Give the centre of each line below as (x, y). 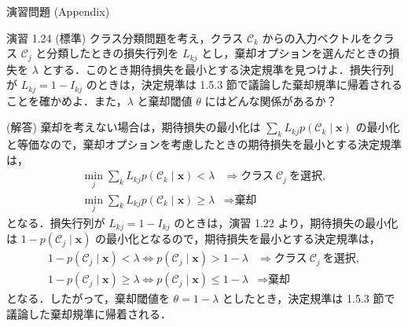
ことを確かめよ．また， (67, 100)
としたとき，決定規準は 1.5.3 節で (309, 298)
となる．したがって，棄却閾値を (88, 298)
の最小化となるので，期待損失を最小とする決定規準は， (238, 239)
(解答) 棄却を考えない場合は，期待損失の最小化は (134, 127)
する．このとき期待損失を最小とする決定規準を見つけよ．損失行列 (223, 69)
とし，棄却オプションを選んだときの (295, 53)
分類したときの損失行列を (113, 53)
